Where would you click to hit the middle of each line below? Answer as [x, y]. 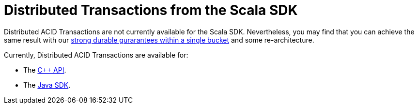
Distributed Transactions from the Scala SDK [151, 10]
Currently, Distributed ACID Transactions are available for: [96, 55]
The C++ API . [45, 70]
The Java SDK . [47, 85]
